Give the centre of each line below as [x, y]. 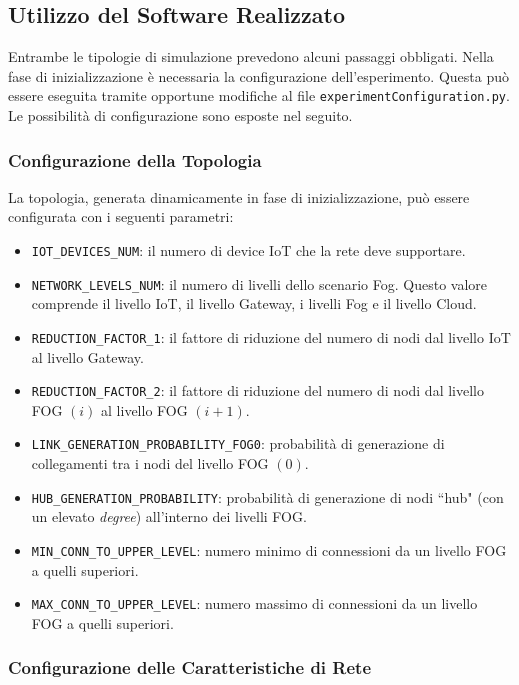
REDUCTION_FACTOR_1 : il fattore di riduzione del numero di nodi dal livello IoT [271, 336]
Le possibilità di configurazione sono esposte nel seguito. [180, 115]
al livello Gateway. [87, 356]
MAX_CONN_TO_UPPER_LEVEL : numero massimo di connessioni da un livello [254, 603]
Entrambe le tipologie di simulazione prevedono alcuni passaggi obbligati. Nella [251, 56]
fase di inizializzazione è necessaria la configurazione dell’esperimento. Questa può [258, 75]
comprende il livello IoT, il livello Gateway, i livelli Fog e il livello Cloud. [254, 303]
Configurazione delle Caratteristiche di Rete [189, 667]
